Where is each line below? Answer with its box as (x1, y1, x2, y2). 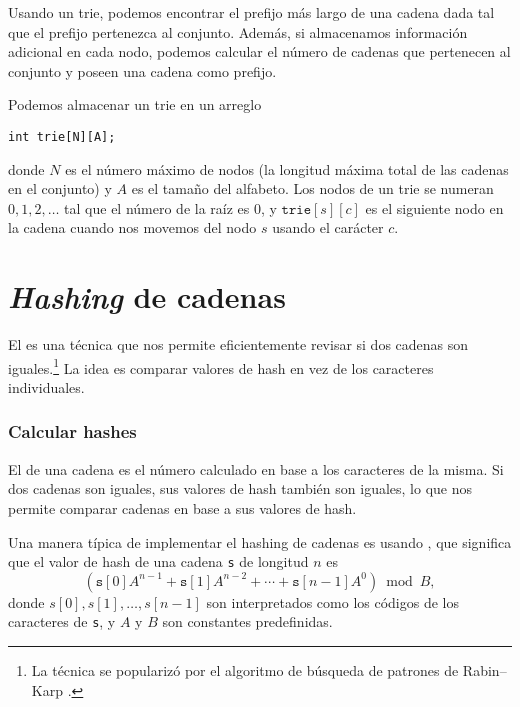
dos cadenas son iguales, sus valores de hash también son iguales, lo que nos (8, 478, 473, 499)
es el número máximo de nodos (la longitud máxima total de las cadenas (65, 158, 509, 179)
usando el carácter (272, 217, 384, 238)
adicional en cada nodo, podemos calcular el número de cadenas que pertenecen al (8, 41, 511, 62)
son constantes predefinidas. (162, 611, 333, 632)
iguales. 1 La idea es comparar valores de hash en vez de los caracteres (8, 354, 434, 378)
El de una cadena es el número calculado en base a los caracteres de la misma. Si (8, 458, 504, 479)
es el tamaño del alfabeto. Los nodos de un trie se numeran (131, 178, 494, 199)
